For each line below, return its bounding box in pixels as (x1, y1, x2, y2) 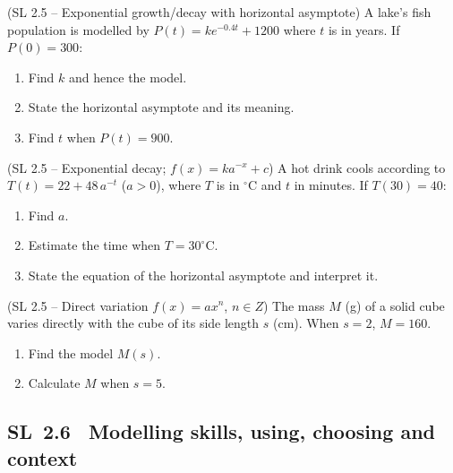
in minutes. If (294, 176, 368, 194)
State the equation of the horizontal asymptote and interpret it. (28, 265, 379, 284)
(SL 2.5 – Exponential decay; (7, 158, 167, 176)
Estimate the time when (28, 236, 161, 254)
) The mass (262, 296, 325, 314)
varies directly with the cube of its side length (7, 314, 260, 332)
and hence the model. (69, 67, 187, 86)
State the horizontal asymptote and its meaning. (28, 98, 295, 116)
